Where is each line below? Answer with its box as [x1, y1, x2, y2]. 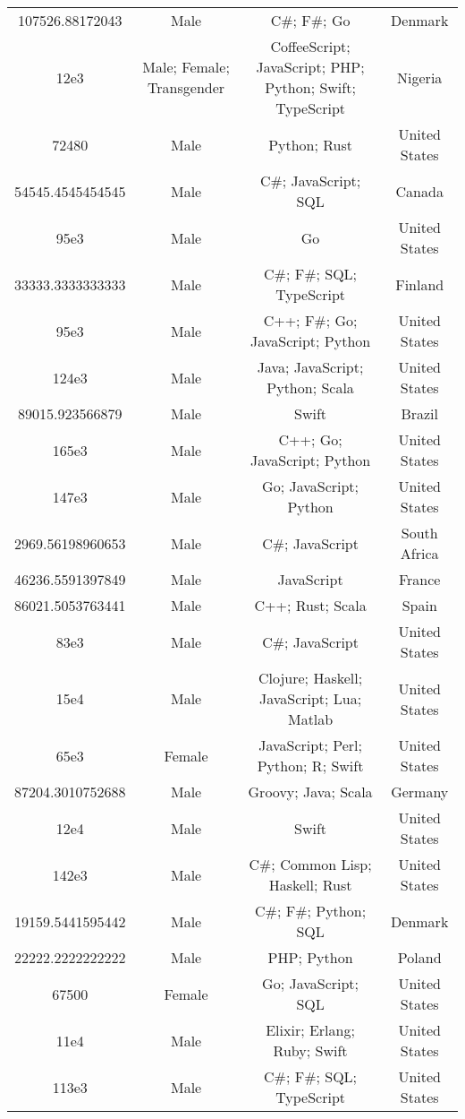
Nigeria [397, 66, 443, 88]
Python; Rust [268, 133, 353, 155]
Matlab [287, 709, 334, 729]
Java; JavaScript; [257, 357, 364, 377]
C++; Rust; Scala [254, 595, 367, 615]
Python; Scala [266, 377, 354, 398]
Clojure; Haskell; [258, 667, 363, 688]
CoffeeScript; [270, 36, 351, 56]
